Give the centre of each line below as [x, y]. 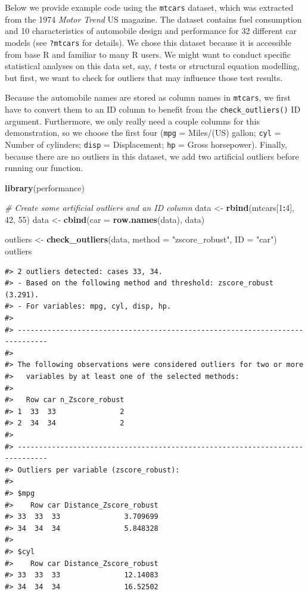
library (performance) [45, 187]
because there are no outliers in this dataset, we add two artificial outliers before [152, 156]
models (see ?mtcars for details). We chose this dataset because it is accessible [148, 42]
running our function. [44, 168]
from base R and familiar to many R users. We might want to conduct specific [148, 54]
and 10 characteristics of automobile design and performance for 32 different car [151, 31]
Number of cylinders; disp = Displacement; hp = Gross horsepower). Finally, [146, 144]
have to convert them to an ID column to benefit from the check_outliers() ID [153, 109]
